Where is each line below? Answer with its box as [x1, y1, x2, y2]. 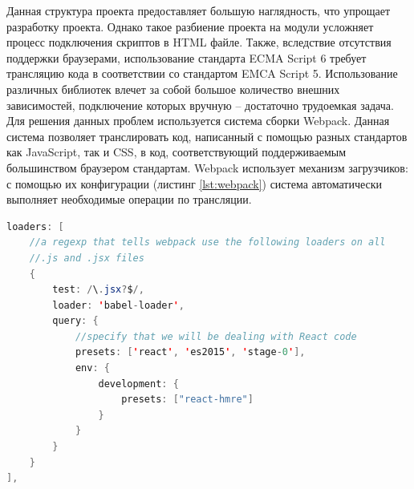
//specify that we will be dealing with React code [75, 330, 357, 342]
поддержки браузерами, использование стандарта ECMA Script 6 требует [6, 49, 367, 66]
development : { [98, 378, 179, 390]
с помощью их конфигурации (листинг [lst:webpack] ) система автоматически [6, 175, 383, 192]
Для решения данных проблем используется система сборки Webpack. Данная [6, 112, 390, 129]
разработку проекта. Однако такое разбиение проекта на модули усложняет [6, 18, 374, 34]
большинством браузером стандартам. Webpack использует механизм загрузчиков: [6, 159, 408, 176]
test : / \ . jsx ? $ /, [52, 284, 144, 296]
